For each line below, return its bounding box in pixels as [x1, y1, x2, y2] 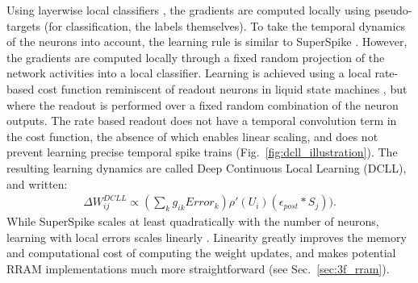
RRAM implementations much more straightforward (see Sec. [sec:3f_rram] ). [6, 260, 390, 277]
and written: [6, 175, 68, 192]
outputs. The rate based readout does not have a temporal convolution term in [6, 112, 397, 129]
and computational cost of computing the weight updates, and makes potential [6, 244, 396, 261]
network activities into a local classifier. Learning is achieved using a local [6, 65, 371, 81]
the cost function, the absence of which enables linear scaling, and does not [6, 127, 378, 144]
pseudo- [374, 2, 412, 18]
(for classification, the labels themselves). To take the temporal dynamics [44, 17, 406, 34]
